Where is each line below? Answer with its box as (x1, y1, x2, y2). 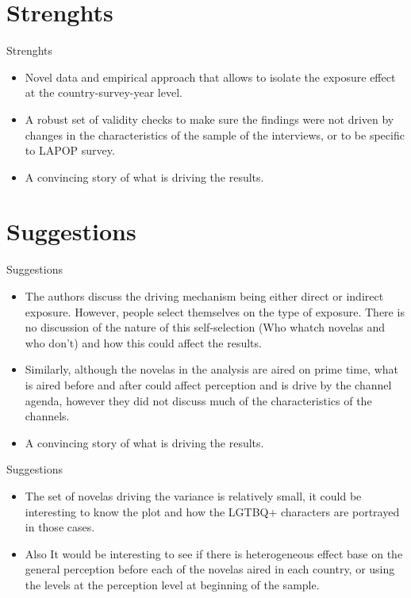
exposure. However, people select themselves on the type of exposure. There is (25, 303, 405, 320)
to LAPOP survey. (25, 142, 115, 159)
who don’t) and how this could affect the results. (25, 334, 262, 351)
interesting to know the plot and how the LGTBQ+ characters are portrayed (25, 503, 400, 519)
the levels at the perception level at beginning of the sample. (25, 576, 320, 592)
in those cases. (25, 519, 95, 535)
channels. (25, 408, 70, 424)
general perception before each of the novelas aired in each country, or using (25, 561, 395, 577)
